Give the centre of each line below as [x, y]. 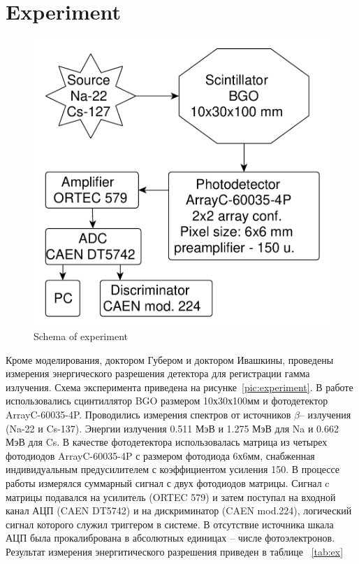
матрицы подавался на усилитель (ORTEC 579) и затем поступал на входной [171, 496]
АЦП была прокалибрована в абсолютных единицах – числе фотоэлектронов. [170, 538]
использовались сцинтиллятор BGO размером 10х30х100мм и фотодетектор [167, 401]
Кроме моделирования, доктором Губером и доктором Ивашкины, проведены [170, 359]
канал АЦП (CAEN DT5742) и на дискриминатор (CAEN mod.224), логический [179, 510]
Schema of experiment [81, 336]
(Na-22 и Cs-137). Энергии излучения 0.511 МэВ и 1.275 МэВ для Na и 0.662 [172, 428]
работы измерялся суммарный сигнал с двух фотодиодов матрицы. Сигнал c [168, 483]
